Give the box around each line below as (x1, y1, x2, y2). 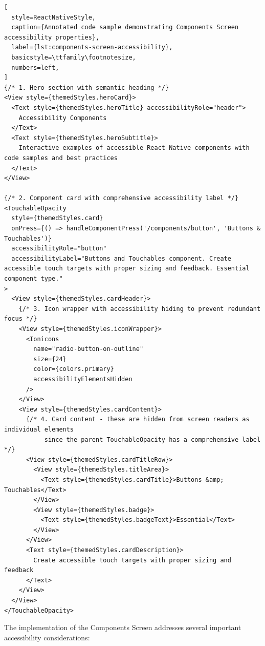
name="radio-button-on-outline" (33, 345, 144, 353)
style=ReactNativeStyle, (11, 13, 96, 21)
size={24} (33, 355, 67, 363)
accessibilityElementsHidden (33, 375, 132, 383)
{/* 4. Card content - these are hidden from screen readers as (26, 416, 250, 423)
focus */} (4, 315, 37, 323)
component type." (4, 275, 63, 283)
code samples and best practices (4, 154, 118, 162)
